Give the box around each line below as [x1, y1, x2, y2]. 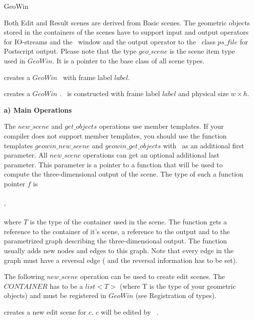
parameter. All [4, 150, 48, 160]
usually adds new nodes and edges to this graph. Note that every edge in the [4, 245, 234, 256]
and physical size [178, 88, 229, 99]
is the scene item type [169, 46, 235, 56]
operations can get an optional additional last [83, 150, 220, 160]
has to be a [49, 280, 83, 291]
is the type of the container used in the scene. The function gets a [30, 217, 227, 227]
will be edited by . [101, 307, 159, 317]
